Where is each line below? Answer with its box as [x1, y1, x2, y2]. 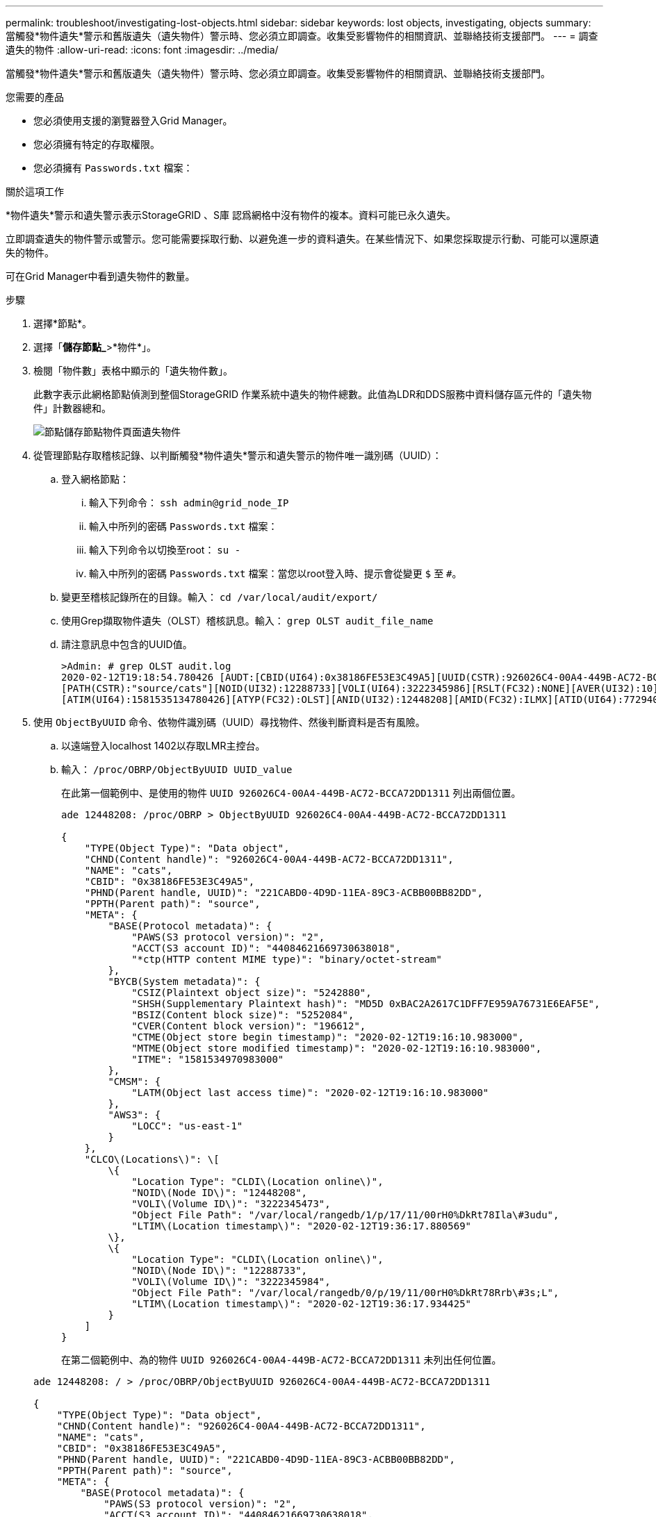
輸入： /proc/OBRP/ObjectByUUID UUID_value [61, 763, 293, 775]
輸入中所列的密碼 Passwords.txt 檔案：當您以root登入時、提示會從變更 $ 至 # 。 [89, 567, 462, 579]
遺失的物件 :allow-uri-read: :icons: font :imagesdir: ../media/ [6, 44, 279, 56]
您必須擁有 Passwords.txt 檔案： [33, 162, 193, 174]
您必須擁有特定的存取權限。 [33, 138, 160, 150]
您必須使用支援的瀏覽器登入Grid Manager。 [33, 115, 233, 126]
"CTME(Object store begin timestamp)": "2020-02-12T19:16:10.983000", [131, 1031, 524, 1043]
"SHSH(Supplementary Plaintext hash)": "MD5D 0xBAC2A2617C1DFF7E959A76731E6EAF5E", [131, 998, 600, 1009]
